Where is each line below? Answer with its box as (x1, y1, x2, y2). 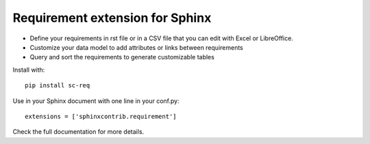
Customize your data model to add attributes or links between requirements (29, 43, 243, 51)
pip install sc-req (25, 82, 90, 89)
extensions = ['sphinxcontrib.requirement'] (25, 113, 177, 120)
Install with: (12, 66, 45, 74)
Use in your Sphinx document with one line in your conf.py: (12, 96, 180, 105)
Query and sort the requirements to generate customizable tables (29, 53, 215, 61)
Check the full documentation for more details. (12, 128, 145, 136)
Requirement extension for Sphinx (12, 10, 212, 25)
